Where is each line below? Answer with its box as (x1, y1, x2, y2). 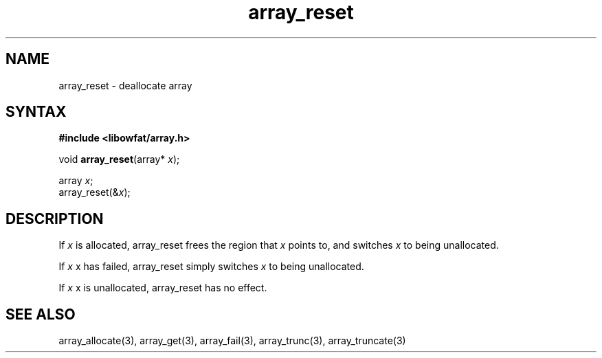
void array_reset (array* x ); (58, 153, 180, 166)
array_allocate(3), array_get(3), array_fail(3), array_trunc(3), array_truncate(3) (58, 335, 406, 347)
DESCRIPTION (5, 210, 104, 227)
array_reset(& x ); (58, 186, 131, 199)
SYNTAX (5, 103, 67, 121)
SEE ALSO (5, 305, 76, 323)
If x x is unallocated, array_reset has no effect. (58, 282, 267, 294)
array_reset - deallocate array (58, 79, 192, 91)
